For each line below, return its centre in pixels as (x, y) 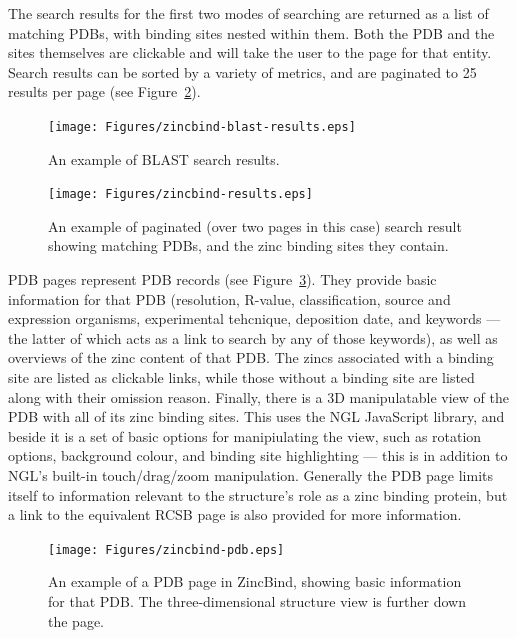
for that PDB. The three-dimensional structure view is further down (257, 601)
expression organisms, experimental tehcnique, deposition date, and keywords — (254, 318)
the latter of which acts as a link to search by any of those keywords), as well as (253, 337)
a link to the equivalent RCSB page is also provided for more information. (235, 514)
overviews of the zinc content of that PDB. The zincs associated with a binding (251, 357)
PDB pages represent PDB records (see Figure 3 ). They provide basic (222, 279)
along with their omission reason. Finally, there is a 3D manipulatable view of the (258, 396)
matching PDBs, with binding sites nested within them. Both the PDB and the (251, 32)
